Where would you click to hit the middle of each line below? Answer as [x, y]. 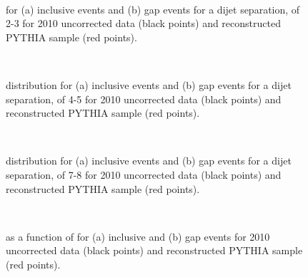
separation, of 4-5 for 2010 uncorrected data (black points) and [144, 99]
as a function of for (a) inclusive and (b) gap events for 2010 [138, 236]
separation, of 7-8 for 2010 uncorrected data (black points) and [144, 174]
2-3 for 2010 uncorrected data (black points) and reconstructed [143, 23]
